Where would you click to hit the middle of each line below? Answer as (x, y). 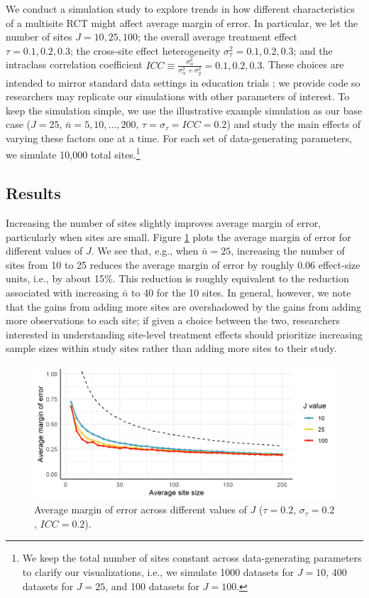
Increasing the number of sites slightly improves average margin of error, (164, 222)
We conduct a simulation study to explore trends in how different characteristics (180, 9)
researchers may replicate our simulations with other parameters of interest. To (178, 96)
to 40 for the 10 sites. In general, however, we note (241, 292)
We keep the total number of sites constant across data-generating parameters (192, 558)
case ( (18, 124)
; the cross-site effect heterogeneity (145, 50)
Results (33, 193)
